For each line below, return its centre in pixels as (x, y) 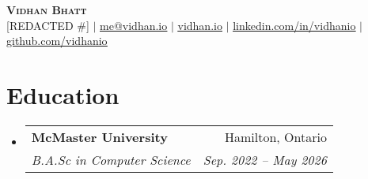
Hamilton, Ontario (275, 136)
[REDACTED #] (48, 25)
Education (63, 94)
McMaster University (99, 136)
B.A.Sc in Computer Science (111, 159)
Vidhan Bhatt (47, 9)
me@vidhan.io (134, 25)
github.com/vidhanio (57, 41)
